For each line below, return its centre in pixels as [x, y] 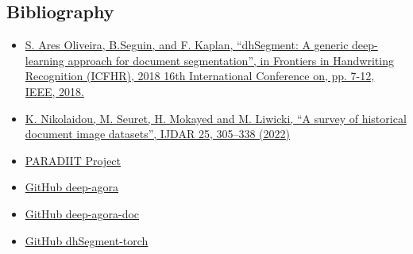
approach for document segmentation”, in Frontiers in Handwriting [231, 60]
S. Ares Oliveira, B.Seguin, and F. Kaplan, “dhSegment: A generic [187, 45]
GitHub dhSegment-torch [87, 240]
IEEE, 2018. [54, 91]
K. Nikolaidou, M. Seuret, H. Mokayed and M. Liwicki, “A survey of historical [216, 118]
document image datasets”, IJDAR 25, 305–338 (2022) [157, 134]
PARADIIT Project [73, 160]
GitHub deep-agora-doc [82, 213]
